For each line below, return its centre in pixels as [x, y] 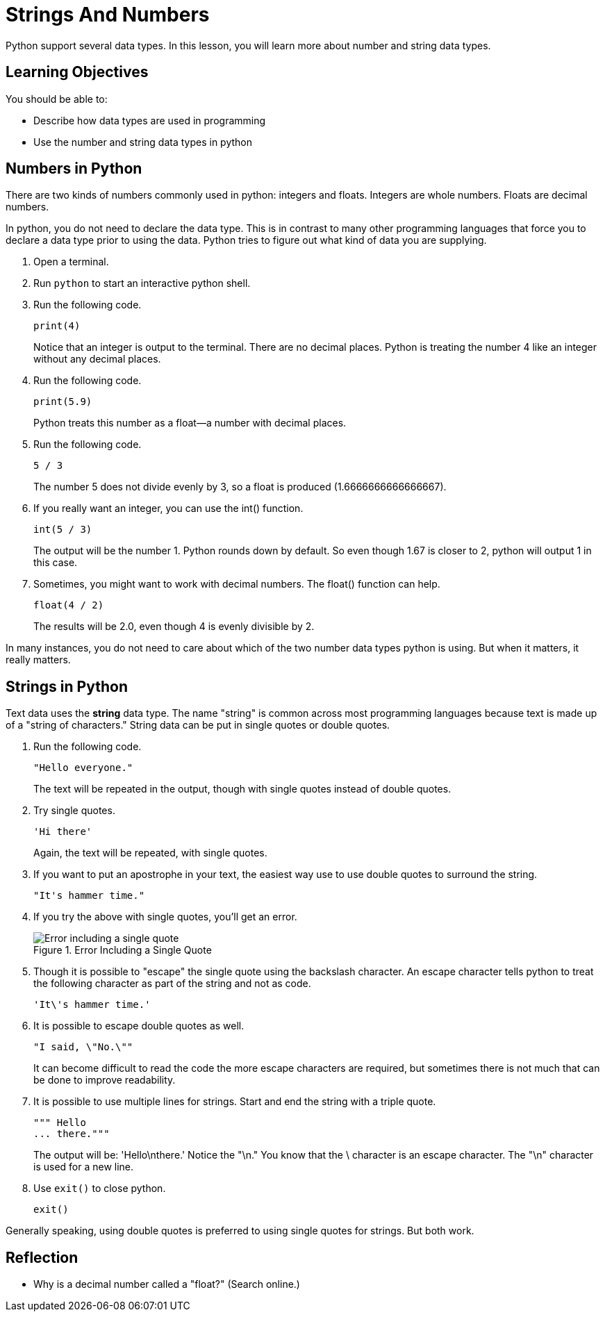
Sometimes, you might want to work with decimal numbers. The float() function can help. [237, 584]
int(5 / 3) [63, 530]
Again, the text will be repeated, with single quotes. [150, 853]
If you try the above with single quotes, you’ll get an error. [165, 917]
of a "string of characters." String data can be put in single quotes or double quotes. [198, 725]
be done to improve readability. [105, 1080]
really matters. [38, 660]
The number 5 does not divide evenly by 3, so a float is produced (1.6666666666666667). [240, 487]
